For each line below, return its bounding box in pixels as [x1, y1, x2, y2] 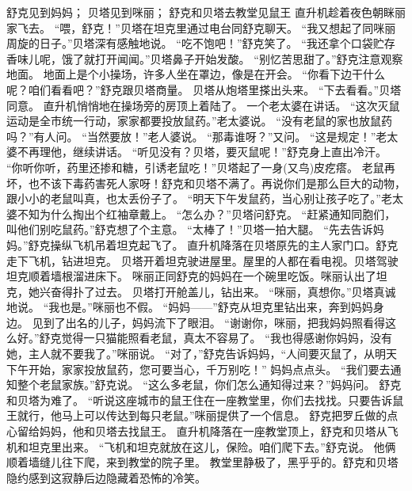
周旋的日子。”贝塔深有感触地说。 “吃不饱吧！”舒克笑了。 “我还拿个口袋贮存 [6, 35, 395, 51]
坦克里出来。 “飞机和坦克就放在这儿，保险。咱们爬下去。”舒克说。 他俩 [28, 438, 396, 455]
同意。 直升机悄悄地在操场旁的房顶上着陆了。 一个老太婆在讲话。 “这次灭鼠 [6, 97, 400, 113]
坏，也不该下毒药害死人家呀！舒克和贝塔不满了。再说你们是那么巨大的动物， [6, 174, 406, 191]
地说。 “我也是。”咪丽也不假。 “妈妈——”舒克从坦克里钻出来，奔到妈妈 [6, 299, 373, 315]
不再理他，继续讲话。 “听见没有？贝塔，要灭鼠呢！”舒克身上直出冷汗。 [17, 143, 387, 160]
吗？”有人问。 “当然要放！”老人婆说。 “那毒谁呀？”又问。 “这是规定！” [6, 128, 376, 144]
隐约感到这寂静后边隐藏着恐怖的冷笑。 [6, 469, 206, 485]
